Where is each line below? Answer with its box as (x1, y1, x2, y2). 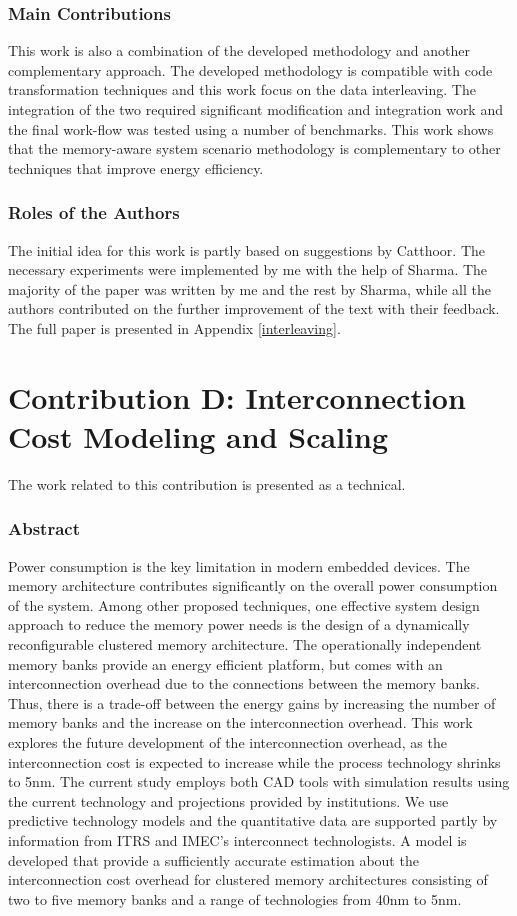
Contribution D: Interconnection (8, 376, 466, 417)
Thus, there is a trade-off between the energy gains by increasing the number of (8, 692, 496, 713)
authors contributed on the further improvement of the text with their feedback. (8, 298, 500, 319)
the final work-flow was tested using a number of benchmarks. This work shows (8, 118, 494, 139)
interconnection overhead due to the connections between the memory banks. (8, 673, 480, 694)
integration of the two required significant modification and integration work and (8, 99, 503, 119)
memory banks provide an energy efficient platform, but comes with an (8, 653, 443, 674)
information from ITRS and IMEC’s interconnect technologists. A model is (8, 830, 467, 850)
